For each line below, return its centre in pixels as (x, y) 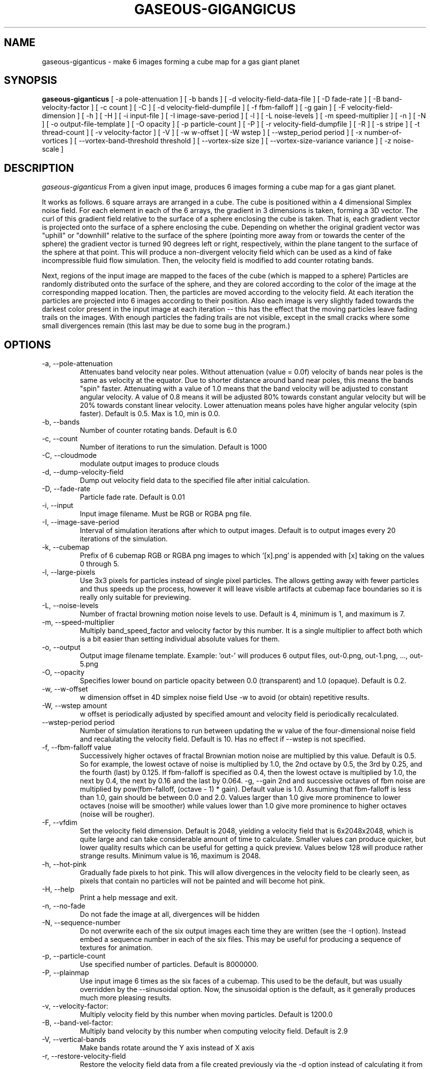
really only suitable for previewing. (135, 597)
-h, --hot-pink (64, 864)
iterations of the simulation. (124, 539)
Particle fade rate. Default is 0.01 (132, 497)
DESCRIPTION (39, 168)
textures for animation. (116, 948)
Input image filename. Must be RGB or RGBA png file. (166, 514)
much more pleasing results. (126, 998)
